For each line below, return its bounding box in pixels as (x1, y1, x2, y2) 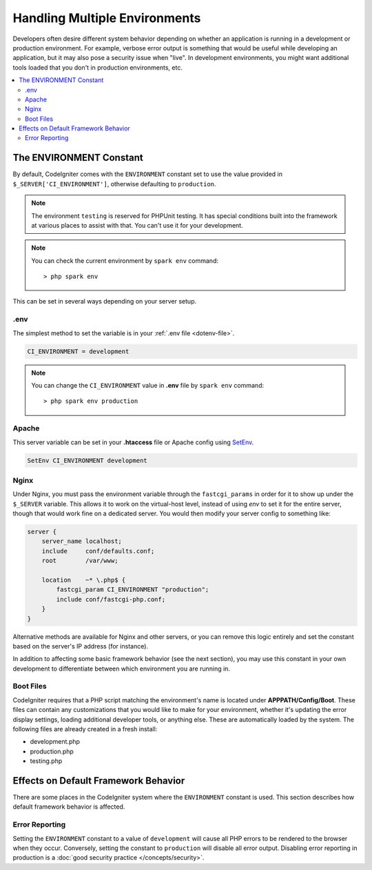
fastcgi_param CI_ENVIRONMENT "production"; (56, 586, 209, 593)
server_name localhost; (41, 537, 122, 545)
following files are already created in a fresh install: (12, 724, 158, 733)
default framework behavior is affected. (12, 802, 125, 811)
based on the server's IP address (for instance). (12, 642, 148, 650)
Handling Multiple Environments (12, 10, 201, 26)
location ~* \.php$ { (41, 576, 126, 584)
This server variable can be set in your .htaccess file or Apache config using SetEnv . (12, 438, 254, 446)
